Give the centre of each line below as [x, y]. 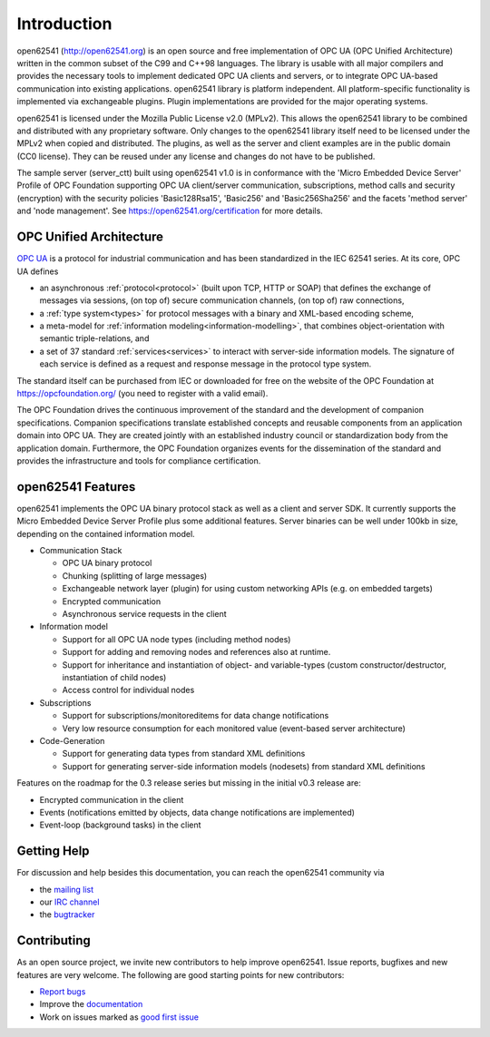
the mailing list [67, 889]
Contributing [54, 940]
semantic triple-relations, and [94, 338]
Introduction [64, 24]
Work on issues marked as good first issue [119, 1017]
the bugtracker [67, 915]
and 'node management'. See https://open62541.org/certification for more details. [170, 211]
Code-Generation [72, 740]
